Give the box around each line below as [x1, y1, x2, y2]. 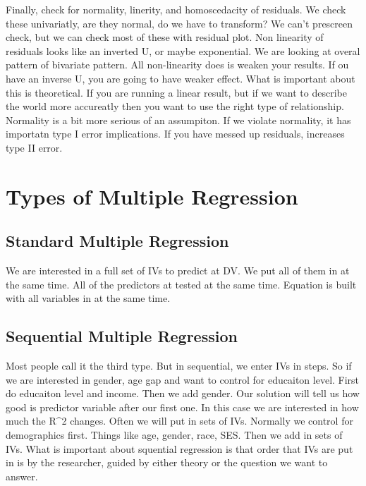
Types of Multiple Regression [6, 181, 298, 210]
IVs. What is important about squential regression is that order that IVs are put [6, 441, 353, 456]
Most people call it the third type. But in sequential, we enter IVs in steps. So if [6, 358, 352, 373]
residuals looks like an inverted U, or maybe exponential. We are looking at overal [6, 43, 360, 58]
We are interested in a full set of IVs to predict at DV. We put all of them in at [6, 263, 350, 278]
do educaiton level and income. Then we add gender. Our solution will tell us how [6, 386, 360, 401]
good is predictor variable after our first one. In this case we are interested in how [6, 399, 359, 414]
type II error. [6, 140, 63, 154]
